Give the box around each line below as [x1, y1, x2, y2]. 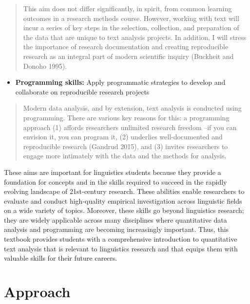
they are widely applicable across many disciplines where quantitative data [4, 214, 227, 225]
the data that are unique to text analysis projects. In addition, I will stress [23, 32, 247, 42]
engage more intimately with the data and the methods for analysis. [23, 151, 227, 161]
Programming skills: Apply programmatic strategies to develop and [15, 77, 226, 87]
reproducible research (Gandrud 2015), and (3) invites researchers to [23, 141, 228, 151]
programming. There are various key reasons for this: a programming [23, 112, 230, 122]
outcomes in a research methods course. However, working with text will [23, 13, 239, 23]
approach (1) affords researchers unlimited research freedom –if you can [23, 122, 237, 132]
